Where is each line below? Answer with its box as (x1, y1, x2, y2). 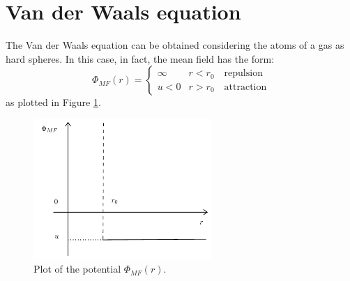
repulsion (224, 68, 263, 79)
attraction (224, 82, 267, 92)
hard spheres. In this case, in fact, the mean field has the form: (6, 51, 275, 66)
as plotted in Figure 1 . (6, 95, 101, 109)
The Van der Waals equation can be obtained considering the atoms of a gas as (6, 38, 344, 52)
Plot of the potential (33, 261, 121, 276)
